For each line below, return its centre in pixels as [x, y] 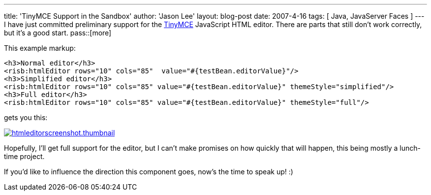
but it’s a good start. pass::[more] [58, 33]
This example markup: [40, 48]
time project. [24, 156]
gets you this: [26, 117]
